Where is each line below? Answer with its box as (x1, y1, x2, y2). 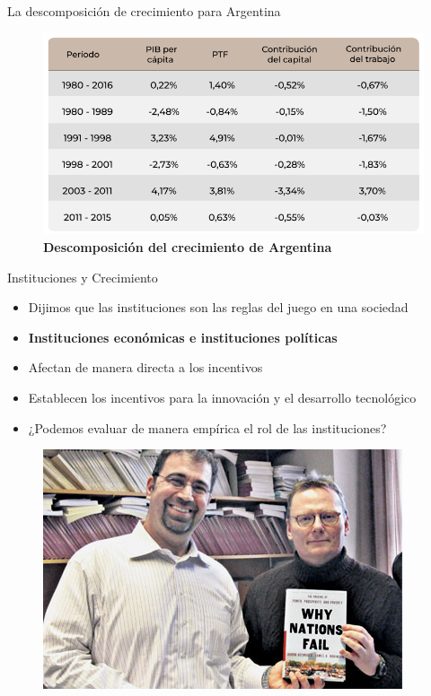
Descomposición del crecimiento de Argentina (43, 237, 332, 256)
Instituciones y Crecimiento (7, 267, 158, 286)
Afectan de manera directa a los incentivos (28, 358, 263, 377)
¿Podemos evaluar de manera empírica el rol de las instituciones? (28, 418, 387, 437)
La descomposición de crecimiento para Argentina (7, 2, 281, 20)
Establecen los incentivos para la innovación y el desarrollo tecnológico (28, 387, 417, 406)
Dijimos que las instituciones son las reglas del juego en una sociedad (28, 298, 409, 317)
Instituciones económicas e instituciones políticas (28, 327, 338, 346)
